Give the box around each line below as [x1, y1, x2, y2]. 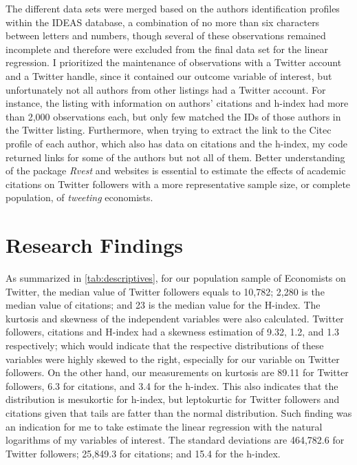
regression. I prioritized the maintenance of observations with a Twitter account [6, 55, 342, 70]
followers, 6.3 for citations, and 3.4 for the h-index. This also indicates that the [6, 378, 338, 393]
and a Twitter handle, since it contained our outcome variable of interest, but [6, 68, 332, 83]
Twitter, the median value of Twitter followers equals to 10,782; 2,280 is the [6, 284, 325, 298]
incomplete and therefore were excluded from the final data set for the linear [6, 41, 328, 56]
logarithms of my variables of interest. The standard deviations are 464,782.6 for [6, 433, 345, 447]
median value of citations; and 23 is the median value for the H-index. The [6, 298, 321, 312]
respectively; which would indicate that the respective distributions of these [6, 338, 324, 352]
